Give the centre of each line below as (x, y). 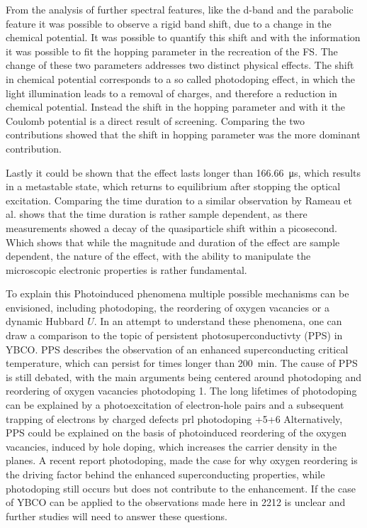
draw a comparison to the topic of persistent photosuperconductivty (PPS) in (174, 335)
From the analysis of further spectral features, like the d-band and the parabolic (180, 9)
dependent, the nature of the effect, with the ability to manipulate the (158, 256)
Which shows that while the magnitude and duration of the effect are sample (173, 242)
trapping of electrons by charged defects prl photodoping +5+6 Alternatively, (174, 418)
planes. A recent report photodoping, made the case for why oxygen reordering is (182, 460)
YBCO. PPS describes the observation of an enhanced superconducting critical (177, 349)
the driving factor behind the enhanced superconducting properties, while (165, 474)
